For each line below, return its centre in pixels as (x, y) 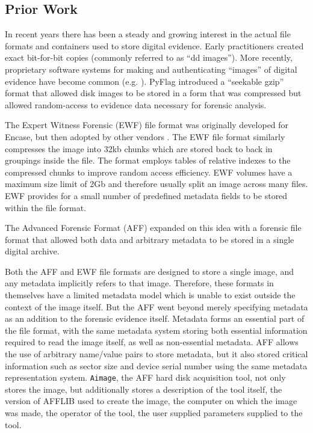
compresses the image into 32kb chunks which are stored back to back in (139, 148)
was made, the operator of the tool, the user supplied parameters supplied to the (154, 413)
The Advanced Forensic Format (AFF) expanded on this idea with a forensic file (153, 228)
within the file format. (46, 207)
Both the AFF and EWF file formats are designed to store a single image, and (150, 271)
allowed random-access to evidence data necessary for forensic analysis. (136, 104)
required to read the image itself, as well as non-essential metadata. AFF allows (152, 342)
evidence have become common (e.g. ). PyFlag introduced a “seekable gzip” (144, 81)
